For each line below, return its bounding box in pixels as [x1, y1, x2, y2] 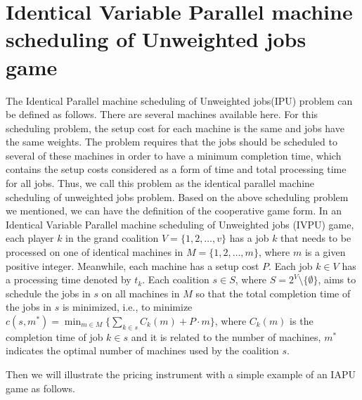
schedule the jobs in [6, 285, 91, 300]
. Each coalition [142, 272, 209, 287]
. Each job [269, 258, 313, 273]
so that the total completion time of [195, 285, 351, 300]
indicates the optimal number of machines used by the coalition [6, 343, 279, 358]
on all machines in [101, 285, 180, 300]
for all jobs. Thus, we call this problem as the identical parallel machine [6, 176, 315, 191]
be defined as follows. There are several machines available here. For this [6, 107, 318, 122]
